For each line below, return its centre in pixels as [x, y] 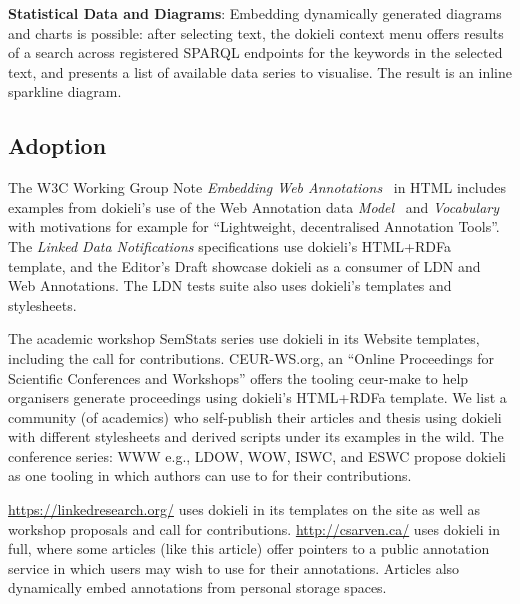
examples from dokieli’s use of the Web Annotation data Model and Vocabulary [254, 206]
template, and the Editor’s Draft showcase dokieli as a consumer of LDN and [244, 265]
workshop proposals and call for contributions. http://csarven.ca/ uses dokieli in [254, 528]
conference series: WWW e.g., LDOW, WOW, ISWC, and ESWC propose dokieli [257, 455]
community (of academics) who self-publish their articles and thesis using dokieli [255, 416]
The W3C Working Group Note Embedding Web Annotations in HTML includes [257, 187]
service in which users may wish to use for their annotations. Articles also [234, 567]
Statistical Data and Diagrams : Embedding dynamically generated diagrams [255, 13]
